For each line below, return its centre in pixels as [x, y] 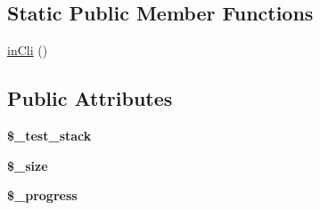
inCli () [28, 50]
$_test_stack [49, 135]
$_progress [42, 195]
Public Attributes [90, 98]
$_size [28, 165]
